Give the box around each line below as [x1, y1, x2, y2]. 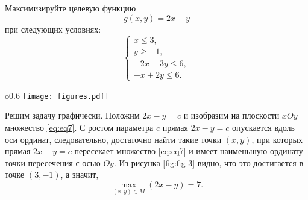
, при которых [251, 133, 303, 145]
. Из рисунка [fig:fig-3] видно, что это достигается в [113, 156, 304, 169]
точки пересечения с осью [5, 156, 101, 169]
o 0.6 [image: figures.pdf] [5, 89, 109, 101]
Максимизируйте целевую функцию [5, 2, 136, 14]
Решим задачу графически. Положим [5, 109, 140, 122]
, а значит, [60, 168, 99, 181]
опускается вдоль [232, 121, 295, 134]
